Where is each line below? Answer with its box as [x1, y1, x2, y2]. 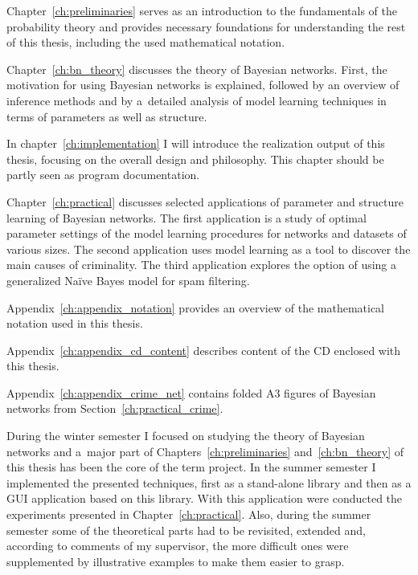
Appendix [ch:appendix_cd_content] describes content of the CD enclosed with [6, 341, 401, 358]
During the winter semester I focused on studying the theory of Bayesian [6, 427, 365, 444]
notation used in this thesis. [6, 315, 143, 332]
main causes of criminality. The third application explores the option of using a [6, 256, 397, 273]
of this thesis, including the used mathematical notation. [6, 34, 285, 51]
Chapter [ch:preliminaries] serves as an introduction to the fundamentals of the [6, 2, 397, 18]
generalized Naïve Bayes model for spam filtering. [6, 271, 250, 288]
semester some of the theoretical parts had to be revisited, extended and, [6, 521, 366, 538]
